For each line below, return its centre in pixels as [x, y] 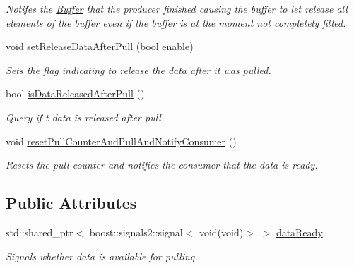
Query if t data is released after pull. [85, 117]
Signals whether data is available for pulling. [102, 256]
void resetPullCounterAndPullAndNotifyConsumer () [121, 141]
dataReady [299, 232]
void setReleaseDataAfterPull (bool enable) [100, 46]
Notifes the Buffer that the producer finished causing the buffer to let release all [177, 8]
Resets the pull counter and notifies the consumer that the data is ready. [162, 165]
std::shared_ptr [40, 232]
